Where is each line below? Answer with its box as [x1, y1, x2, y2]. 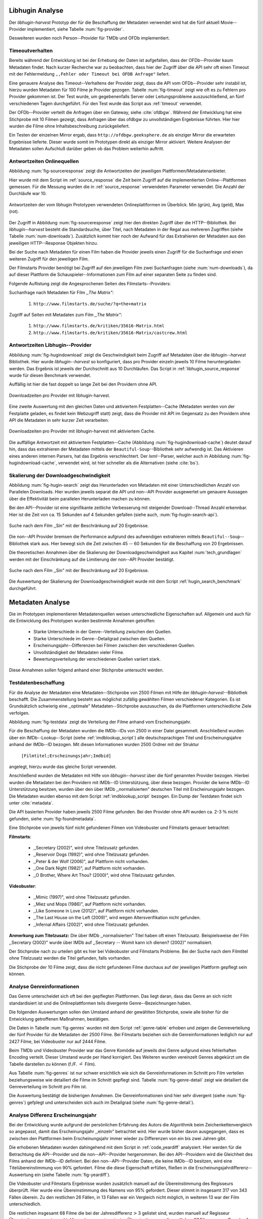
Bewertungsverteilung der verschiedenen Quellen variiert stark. [33, 656, 161, 662]
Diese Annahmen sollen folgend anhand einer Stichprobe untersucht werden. [9, 667, 164, 673]
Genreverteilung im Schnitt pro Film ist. [9, 1084, 87, 1090]
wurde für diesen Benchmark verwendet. [9, 373, 92, 378]
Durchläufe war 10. [9, 191, 47, 197]
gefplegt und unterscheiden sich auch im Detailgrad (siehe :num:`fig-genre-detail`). [27, 1100, 195, 1105]
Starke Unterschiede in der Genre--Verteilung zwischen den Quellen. [33, 629, 172, 635]
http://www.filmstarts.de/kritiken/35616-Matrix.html [33, 323, 165, 329]
